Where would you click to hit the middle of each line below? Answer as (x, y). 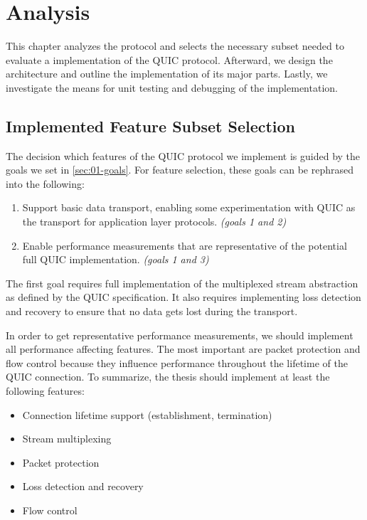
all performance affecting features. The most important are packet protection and (183, 349)
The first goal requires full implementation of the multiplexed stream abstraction (182, 283)
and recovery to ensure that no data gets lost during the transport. (152, 311)
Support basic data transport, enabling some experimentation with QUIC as (189, 207)
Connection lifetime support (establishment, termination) (147, 414)
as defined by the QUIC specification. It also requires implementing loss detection (183, 297)
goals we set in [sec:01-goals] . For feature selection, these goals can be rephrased (180, 170)
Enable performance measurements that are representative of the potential (185, 245)
